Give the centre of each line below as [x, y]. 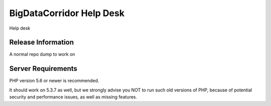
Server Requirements [43, 69]
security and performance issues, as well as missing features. [73, 97]
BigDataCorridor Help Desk [67, 13]
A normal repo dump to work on [42, 54]
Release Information [42, 42]
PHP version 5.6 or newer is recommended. [54, 81]
